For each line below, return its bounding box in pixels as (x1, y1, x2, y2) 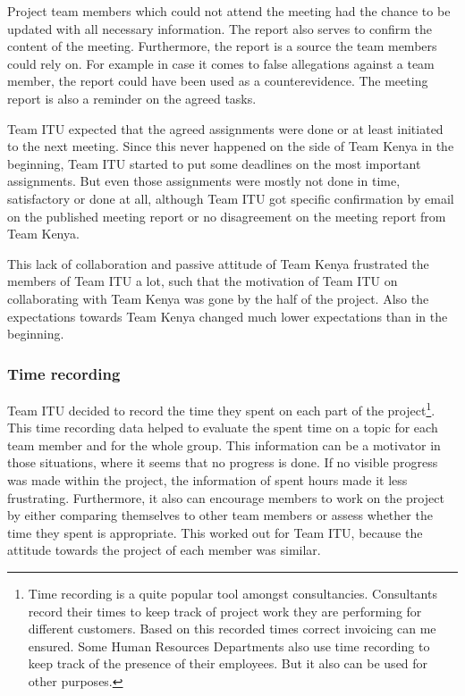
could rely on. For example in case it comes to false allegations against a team (7, 54, 435, 72)
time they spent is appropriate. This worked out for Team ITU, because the (7, 523, 423, 541)
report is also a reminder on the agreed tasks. (7, 88, 257, 107)
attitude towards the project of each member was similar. (7, 541, 321, 559)
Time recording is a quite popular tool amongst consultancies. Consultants (28, 583, 437, 602)
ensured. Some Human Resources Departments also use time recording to (28, 636, 430, 655)
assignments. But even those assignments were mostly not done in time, (7, 172, 401, 190)
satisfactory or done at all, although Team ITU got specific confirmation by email (7, 189, 454, 207)
